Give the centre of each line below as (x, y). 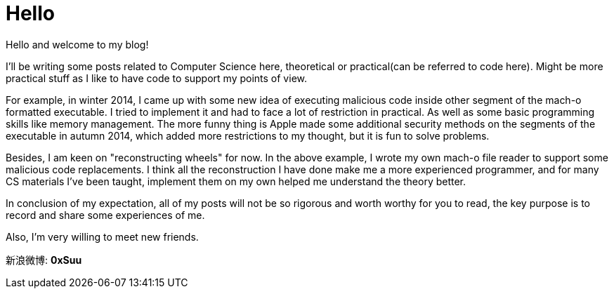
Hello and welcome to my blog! (77, 44)
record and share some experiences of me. (105, 215)
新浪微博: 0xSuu (44, 260)
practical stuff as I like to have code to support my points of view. (156, 78)
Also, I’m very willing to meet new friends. (102, 236)
